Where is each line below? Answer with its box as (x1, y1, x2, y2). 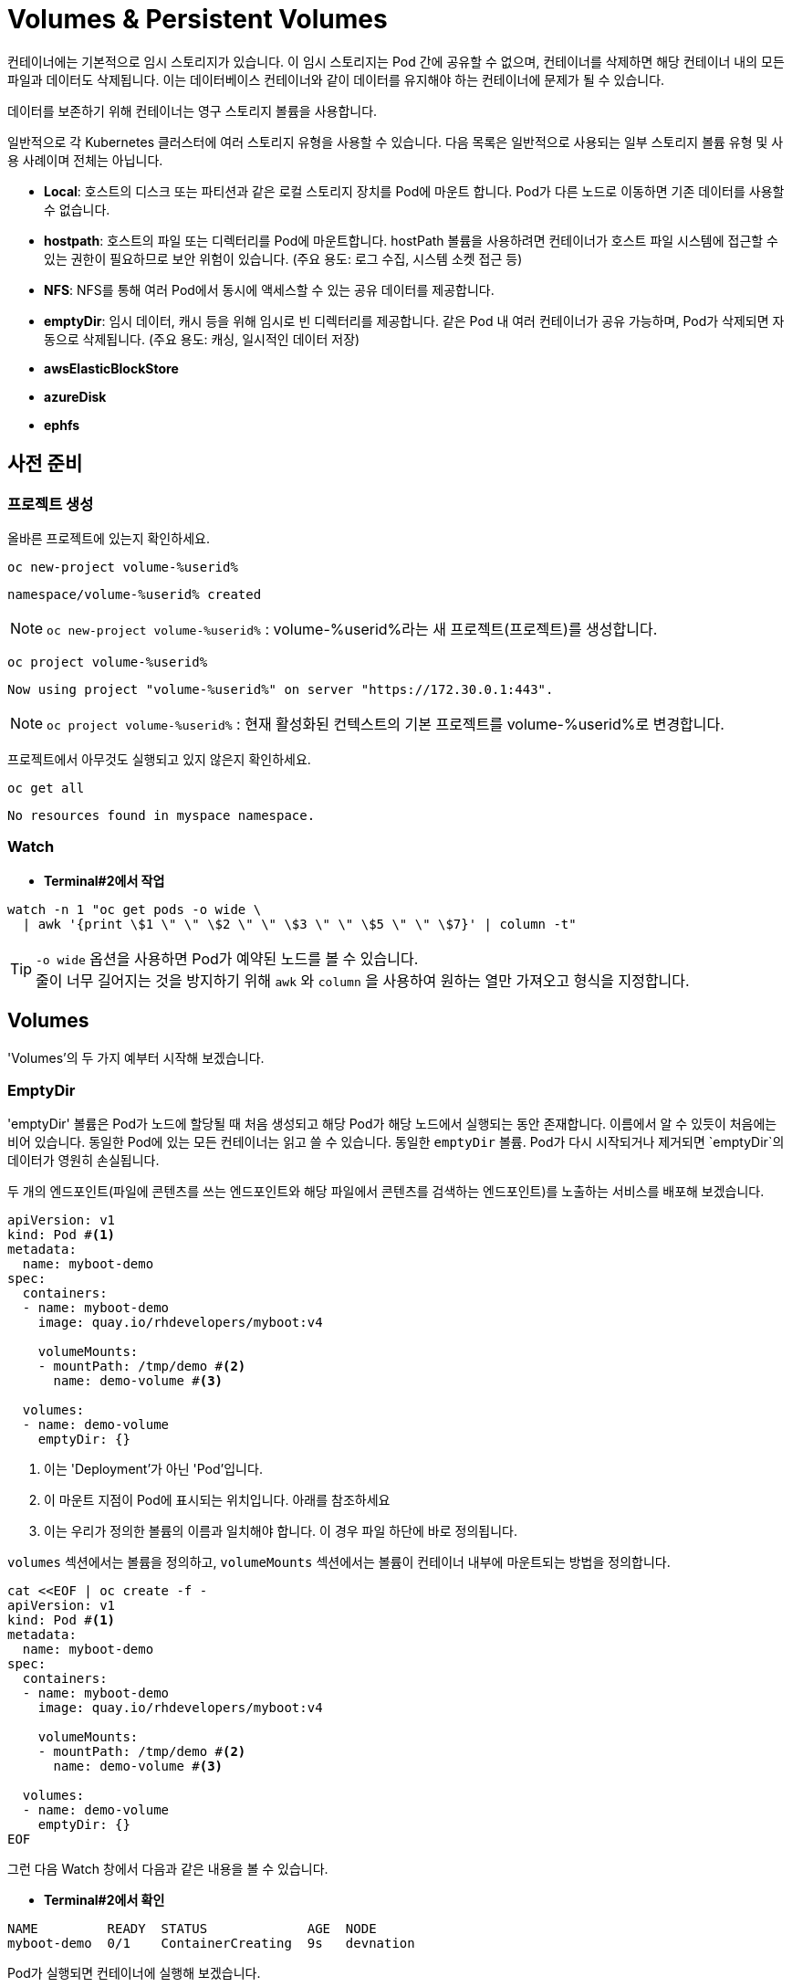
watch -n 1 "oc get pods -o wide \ (7, 901, 262, 917)
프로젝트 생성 (7, 494, 94, 513)
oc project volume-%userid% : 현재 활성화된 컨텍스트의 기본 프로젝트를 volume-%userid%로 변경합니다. (47, 714, 724, 733)
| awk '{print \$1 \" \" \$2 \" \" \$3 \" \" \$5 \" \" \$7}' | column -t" (22, 916, 577, 931)
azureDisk (44, 388, 107, 405)
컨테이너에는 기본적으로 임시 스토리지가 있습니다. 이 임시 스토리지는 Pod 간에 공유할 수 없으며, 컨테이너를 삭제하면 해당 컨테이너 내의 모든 (7, 53, 785, 69)
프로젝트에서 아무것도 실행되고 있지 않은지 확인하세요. (7, 751, 311, 767)
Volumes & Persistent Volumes (7, 4, 388, 35)
